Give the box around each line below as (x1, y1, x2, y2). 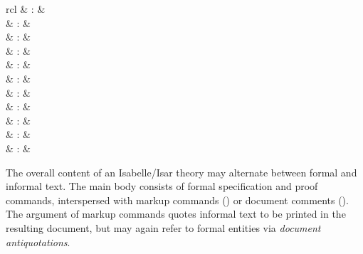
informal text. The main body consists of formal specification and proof (6, 179, 318, 194)
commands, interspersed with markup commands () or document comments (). (6, 192, 349, 207)
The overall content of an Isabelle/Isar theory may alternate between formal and (6, 164, 357, 179)
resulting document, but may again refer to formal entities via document (6, 220, 321, 235)
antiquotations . (6, 234, 70, 249)
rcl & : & (6, 1, 46, 16)
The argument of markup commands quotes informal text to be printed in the (6, 206, 346, 221)
